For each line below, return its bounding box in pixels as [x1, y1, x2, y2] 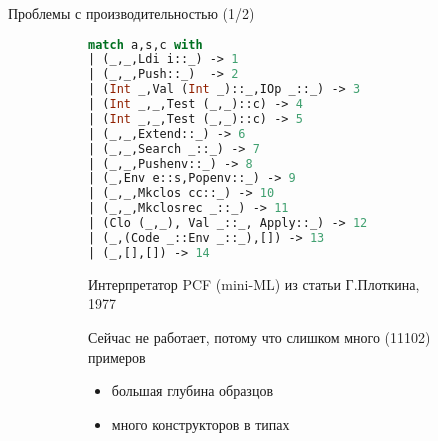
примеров [88, 346, 146, 367]
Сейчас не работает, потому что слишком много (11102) [88, 326, 431, 347]
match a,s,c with [88, 37, 203, 52]
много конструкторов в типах [111, 413, 290, 434]
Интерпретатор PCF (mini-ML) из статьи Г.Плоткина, [88, 273, 420, 294]
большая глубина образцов [111, 380, 273, 401]
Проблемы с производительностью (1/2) [8, 3, 255, 23]
